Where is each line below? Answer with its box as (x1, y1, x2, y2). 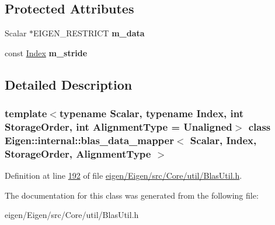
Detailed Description (5, 75, 133, 93)
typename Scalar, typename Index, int (59, 106, 244, 121)
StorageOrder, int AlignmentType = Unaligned (5, 120, 232, 134)
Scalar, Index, (190, 132, 257, 147)
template (5, 106, 47, 121)
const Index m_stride (5, 46, 88, 59)
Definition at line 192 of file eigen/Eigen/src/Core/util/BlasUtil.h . (5, 169, 242, 182)
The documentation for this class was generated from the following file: (5, 189, 259, 201)
